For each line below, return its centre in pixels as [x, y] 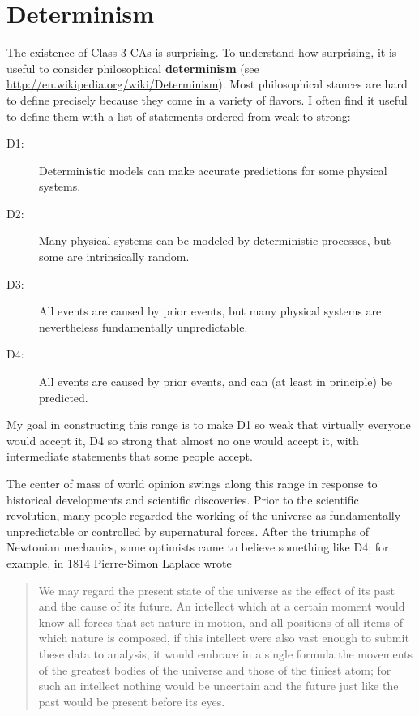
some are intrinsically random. [114, 257]
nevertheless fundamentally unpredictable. [143, 326]
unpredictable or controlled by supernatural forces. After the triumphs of [188, 531]
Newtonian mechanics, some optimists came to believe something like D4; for [198, 547]
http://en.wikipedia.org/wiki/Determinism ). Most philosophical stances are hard [207, 84]
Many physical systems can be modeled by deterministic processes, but [215, 240]
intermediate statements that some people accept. [130, 456]
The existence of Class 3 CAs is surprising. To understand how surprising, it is [202, 52]
